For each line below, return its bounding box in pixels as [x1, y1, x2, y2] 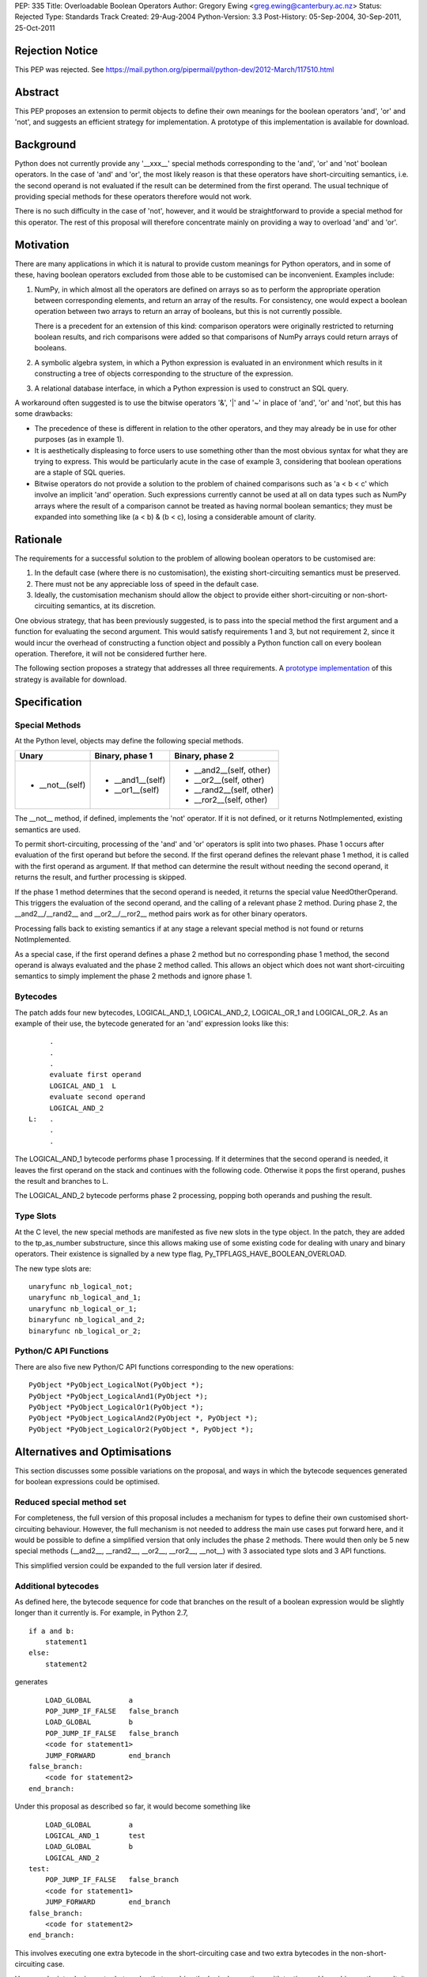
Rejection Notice [14, 43, 99, 57]
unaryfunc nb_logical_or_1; [28, 1304, 138, 1313]
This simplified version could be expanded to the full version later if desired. [14, 1560, 263, 1570]
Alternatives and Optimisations [14, 1445, 172, 1458]
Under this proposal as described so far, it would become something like [14, 1801, 251, 1811]
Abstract [14, 85, 59, 99]
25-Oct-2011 [14, 23, 55, 32]
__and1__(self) [114, 775, 166, 786]
